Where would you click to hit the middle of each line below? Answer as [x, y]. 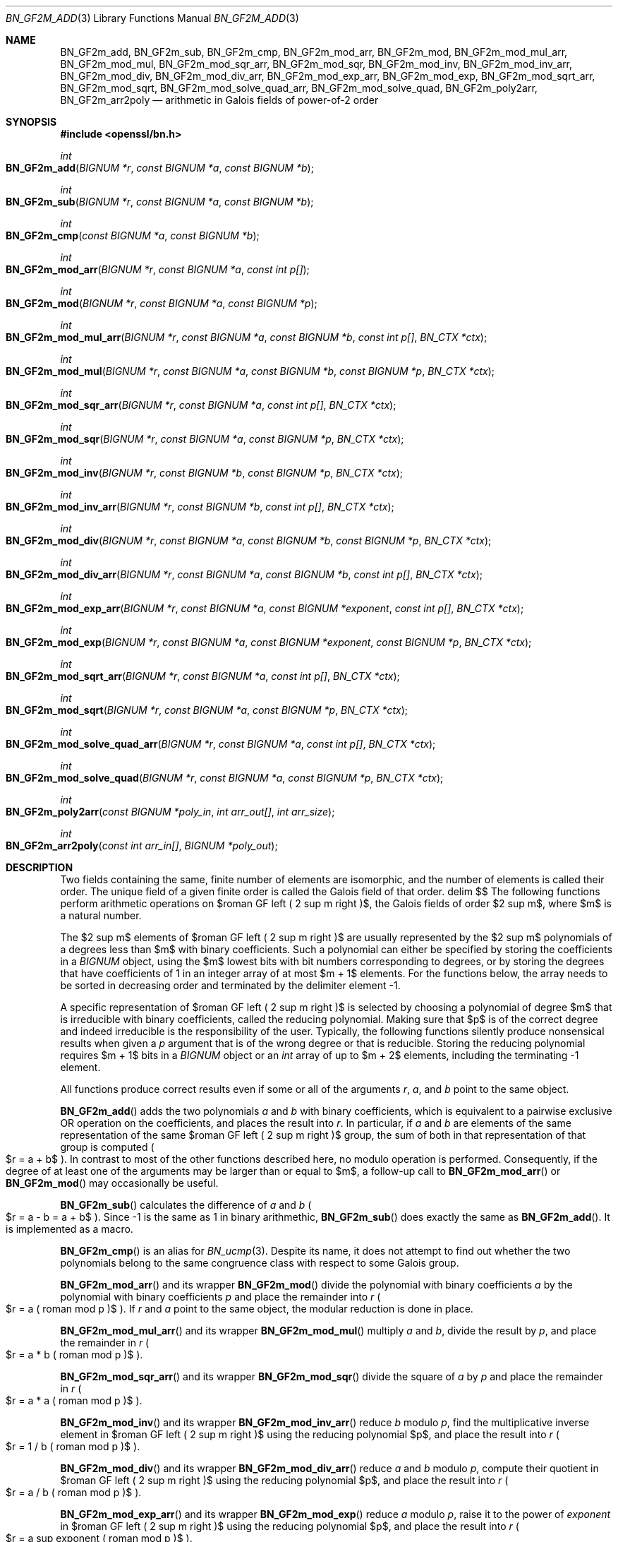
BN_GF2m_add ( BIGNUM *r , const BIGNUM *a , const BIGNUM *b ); [160, 168]
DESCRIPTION [40, 867]
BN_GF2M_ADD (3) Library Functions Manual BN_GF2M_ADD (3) [152, 18]
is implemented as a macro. [69, 1229]
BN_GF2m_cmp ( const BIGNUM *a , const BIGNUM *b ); [133, 235]
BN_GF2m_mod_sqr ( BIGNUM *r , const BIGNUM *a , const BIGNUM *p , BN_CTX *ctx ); [205, 439]
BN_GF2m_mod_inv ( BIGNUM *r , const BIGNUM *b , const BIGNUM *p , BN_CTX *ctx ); [205, 473]
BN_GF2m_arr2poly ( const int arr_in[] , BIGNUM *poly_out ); [142, 845]
